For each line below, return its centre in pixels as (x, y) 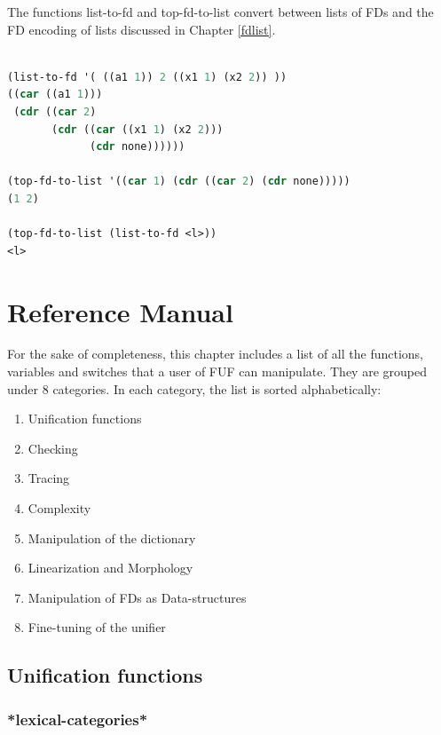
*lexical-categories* (78, 719)
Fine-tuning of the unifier (97, 627)
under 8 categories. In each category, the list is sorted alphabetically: (194, 388)
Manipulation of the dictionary (112, 537)
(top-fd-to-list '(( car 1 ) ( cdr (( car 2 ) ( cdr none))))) (179, 182)
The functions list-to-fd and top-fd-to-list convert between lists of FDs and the (220, 12)
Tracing (49, 478)
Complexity (59, 508)
